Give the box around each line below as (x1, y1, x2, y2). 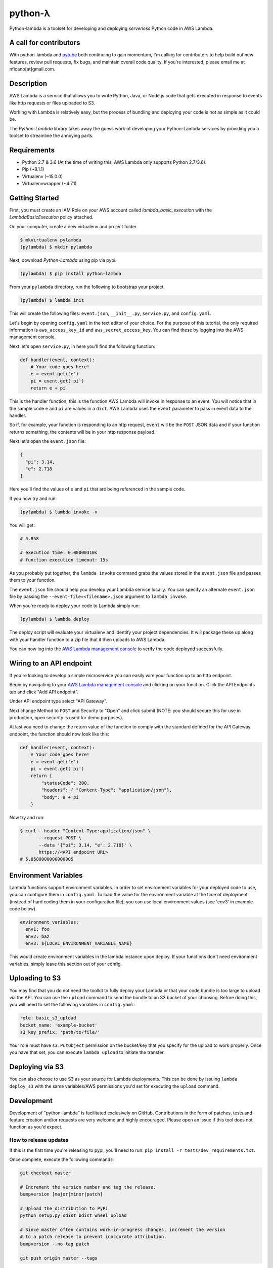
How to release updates (9, 1137, 69, 1144)
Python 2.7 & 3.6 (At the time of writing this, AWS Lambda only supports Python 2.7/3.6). (22, 159, 207, 165)
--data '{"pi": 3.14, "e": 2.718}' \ (38, 842, 132, 848)
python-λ (9, 8, 51, 19)
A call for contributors (9, 39, 80, 47)
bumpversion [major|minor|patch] (20, 1191, 103, 1197)
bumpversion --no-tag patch (20, 1241, 89, 1247)
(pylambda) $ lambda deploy (20, 616, 89, 622)
